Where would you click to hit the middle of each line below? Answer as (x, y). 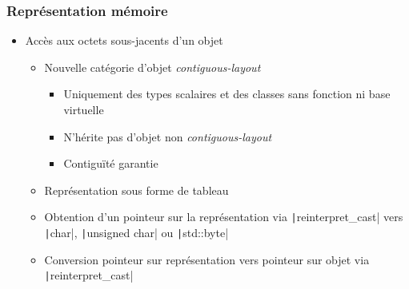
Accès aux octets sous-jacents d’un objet (124, 40)
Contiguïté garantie (111, 163)
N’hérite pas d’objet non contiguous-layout (168, 136)
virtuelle (84, 109)
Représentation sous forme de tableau (136, 190)
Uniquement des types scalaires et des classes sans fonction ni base (227, 94)
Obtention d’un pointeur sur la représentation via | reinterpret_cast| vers (224, 217)
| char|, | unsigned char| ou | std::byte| (136, 233)
